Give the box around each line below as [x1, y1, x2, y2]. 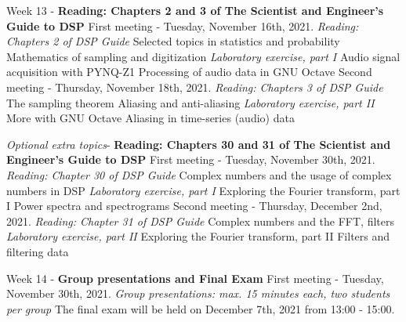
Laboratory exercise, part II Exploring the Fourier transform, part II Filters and [6, 228, 390, 244]
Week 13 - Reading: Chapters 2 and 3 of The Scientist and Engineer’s [6, 2, 384, 18]
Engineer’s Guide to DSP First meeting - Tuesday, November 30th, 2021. [6, 151, 375, 168]
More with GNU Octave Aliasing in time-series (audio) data [6, 110, 295, 126]
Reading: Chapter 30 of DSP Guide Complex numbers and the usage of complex [6, 166, 392, 183]
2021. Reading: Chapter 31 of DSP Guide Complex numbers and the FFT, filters [6, 212, 394, 229]
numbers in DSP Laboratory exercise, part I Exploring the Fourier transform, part [6, 182, 401, 198]
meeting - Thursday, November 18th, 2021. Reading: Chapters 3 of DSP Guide [6, 78, 383, 95]
